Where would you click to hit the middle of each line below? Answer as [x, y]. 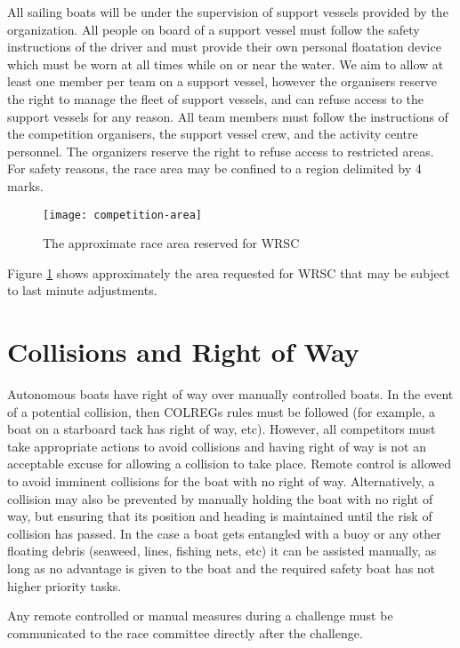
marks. [25, 185]
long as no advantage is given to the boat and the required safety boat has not [222, 568]
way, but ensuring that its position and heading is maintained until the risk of [220, 516]
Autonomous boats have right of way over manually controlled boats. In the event [230, 394]
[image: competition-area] [122, 215]
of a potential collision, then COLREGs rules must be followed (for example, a [221, 411]
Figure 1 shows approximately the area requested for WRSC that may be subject [229, 272]
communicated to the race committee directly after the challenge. [185, 632]
